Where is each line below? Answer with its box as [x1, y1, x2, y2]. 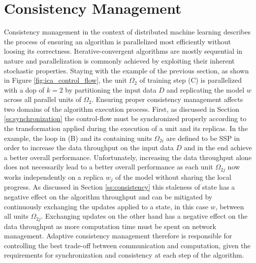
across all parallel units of [4, 94, 82, 104]
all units [4, 211, 29, 221]
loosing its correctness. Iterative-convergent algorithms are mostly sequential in [4, 46, 243, 56]
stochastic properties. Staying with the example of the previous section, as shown [4, 65, 249, 75]
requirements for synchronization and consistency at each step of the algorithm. [4, 250, 244, 260]
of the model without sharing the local [115, 171, 231, 182]
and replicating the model [166, 84, 245, 95]
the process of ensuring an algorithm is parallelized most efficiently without [4, 36, 231, 46]
